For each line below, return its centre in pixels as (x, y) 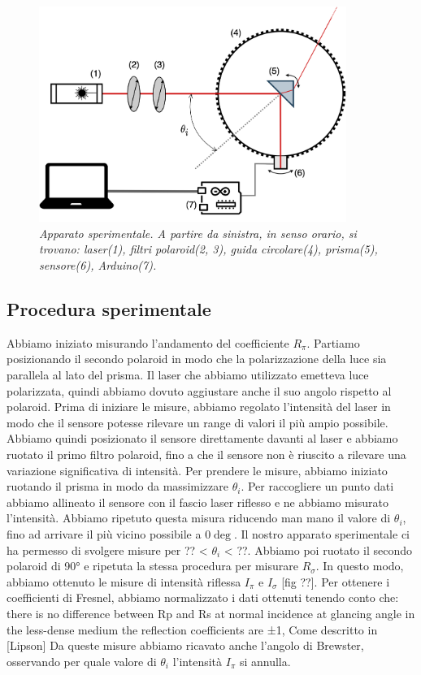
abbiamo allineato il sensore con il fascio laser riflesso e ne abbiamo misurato (198, 502)
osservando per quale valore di (82, 661)
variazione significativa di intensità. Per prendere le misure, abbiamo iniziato (197, 470)
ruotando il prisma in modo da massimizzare (117, 486)
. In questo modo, (360, 566)
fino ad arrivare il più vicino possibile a (104, 533)
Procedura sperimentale (109, 309)
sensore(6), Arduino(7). (98, 265)
